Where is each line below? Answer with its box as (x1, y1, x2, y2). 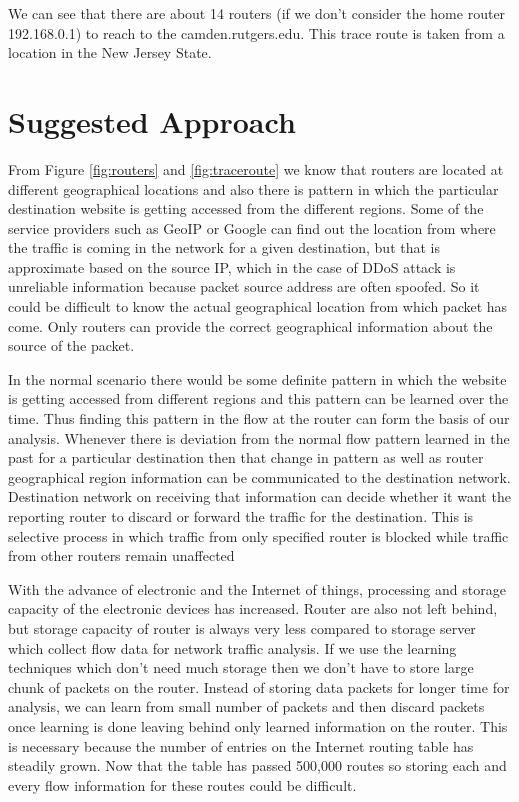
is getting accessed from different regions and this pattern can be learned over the (8, 388, 509, 409)
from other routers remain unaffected (8, 545, 235, 566)
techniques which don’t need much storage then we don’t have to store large (8, 657, 474, 678)
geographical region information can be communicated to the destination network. (8, 466, 511, 487)
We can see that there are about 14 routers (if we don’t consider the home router (8, 3, 506, 23)
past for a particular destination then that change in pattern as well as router (8, 447, 484, 468)
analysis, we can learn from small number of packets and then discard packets (8, 696, 485, 717)
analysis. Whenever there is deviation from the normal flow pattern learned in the (8, 427, 510, 448)
